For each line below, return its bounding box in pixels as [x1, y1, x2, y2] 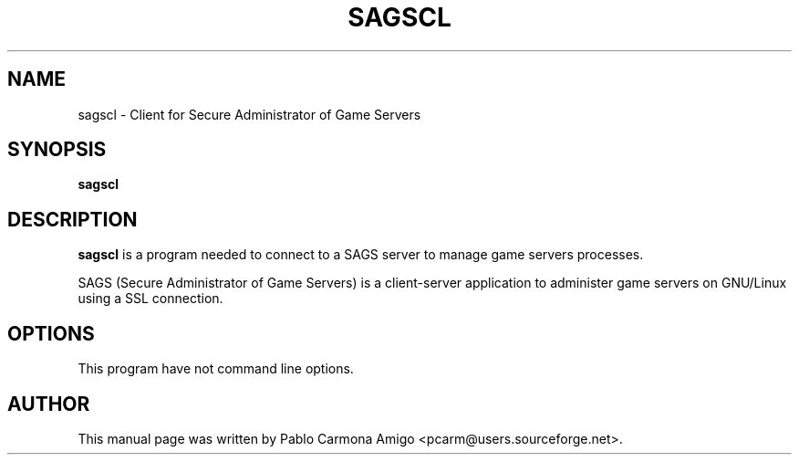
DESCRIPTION [7, 207, 138, 231]
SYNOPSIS [7, 138, 107, 162]
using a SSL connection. [78, 290, 223, 307]
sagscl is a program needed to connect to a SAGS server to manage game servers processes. [78, 247, 644, 263]
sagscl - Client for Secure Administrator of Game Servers [78, 106, 421, 122]
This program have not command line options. [78, 361, 354, 377]
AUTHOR [7, 392, 90, 415]
